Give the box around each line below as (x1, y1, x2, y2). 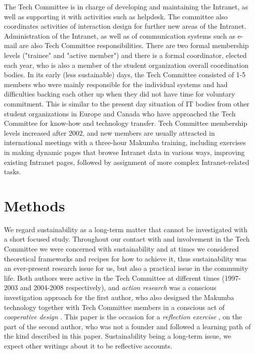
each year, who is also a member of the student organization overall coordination (4, 59, 249, 70)
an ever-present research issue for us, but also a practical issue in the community (4, 263, 248, 273)
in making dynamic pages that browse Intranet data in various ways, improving (4, 147, 245, 157)
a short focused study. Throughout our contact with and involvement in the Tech (4, 234, 250, 244)
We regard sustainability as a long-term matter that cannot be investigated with (4, 224, 248, 234)
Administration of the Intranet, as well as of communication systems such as (4, 30, 236, 41)
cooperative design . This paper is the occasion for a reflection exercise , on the (4, 311, 242, 322)
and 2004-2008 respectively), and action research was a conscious (20, 282, 216, 293)
